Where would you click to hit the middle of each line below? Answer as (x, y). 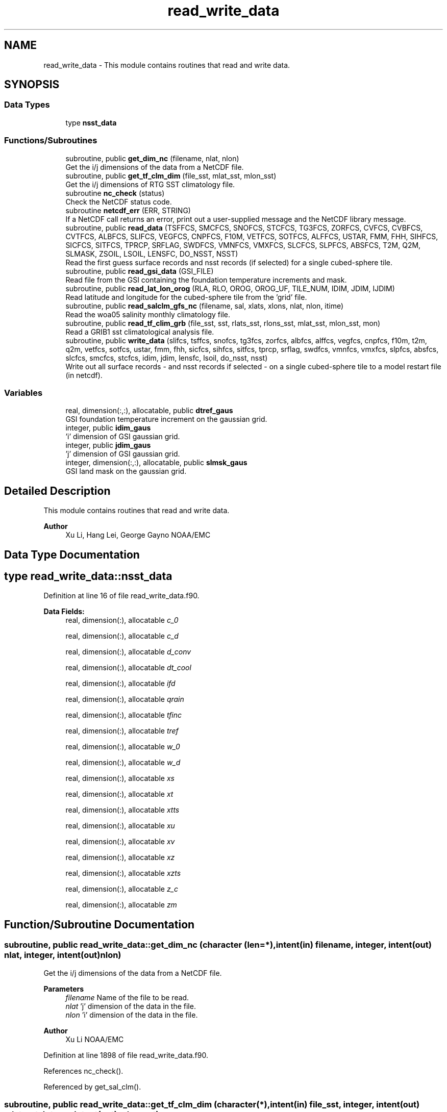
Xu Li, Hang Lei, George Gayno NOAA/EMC (138, 535)
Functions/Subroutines (51, 141)
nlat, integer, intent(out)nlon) (63, 955)
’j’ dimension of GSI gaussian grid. (123, 454)
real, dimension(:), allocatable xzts (123, 873)
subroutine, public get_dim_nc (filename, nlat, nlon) (152, 158)
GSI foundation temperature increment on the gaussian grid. (166, 419)
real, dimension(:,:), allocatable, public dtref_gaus (149, 411)
